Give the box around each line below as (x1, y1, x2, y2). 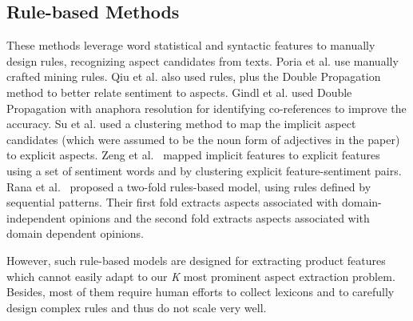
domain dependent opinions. (6, 225, 145, 242)
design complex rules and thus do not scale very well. (6, 299, 267, 315)
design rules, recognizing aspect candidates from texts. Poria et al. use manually (6, 52, 399, 69)
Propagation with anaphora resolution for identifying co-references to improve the (6, 99, 407, 116)
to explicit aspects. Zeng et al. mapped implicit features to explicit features (6, 146, 380, 163)
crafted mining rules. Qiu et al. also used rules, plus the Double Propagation (6, 68, 381, 85)
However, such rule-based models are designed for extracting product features (6, 251, 386, 268)
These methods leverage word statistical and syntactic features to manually (6, 37, 375, 54)
